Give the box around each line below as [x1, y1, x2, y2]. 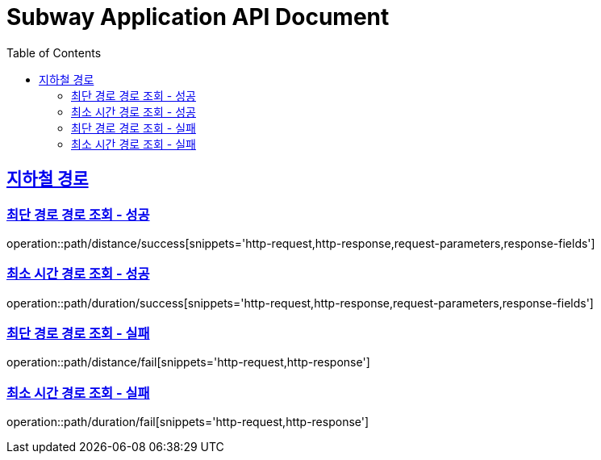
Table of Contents [6, 45, 102, 60]
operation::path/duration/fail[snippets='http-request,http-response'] [6, 415, 369, 429]
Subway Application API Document [6, 3, 390, 31]
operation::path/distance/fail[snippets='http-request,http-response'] [6, 355, 370, 370]
